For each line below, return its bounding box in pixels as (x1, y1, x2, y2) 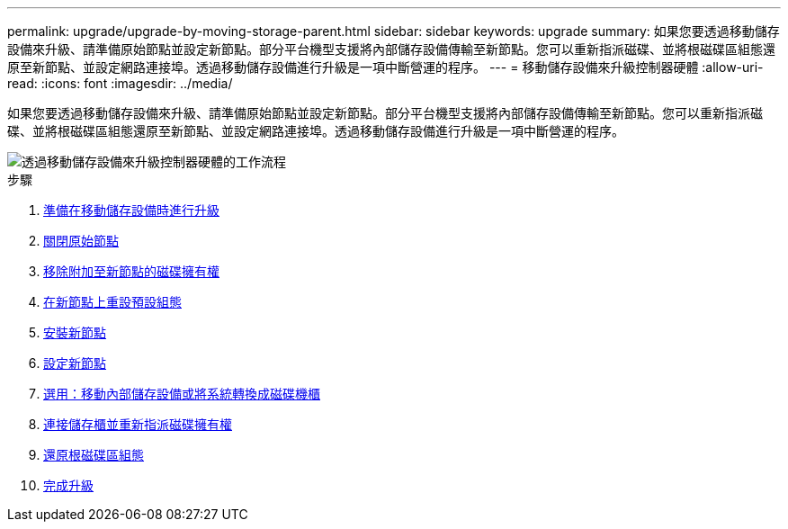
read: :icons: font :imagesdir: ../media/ (7, 76, 233, 91)
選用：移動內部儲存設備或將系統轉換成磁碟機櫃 (43, 386, 320, 401)
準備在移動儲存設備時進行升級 (43, 202, 219, 218)
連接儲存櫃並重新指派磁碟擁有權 (43, 417, 232, 432)
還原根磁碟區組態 (43, 447, 144, 462)
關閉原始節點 (43, 233, 119, 248)
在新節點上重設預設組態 (43, 294, 182, 309)
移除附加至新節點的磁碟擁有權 (43, 264, 219, 279)
